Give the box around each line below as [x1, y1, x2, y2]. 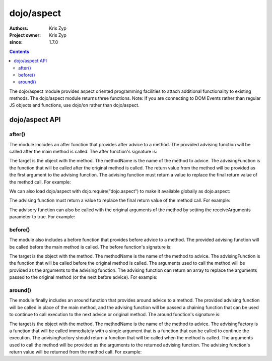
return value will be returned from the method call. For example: [9, 349, 142, 355]
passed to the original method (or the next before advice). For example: [9, 274, 158, 280]
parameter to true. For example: [9, 214, 76, 220]
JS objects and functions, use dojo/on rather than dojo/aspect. [9, 102, 140, 108]
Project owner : [9, 32, 41, 38]
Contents [9, 48, 30, 54]
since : [9, 39, 23, 45]
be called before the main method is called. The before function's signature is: [9, 244, 172, 250]
